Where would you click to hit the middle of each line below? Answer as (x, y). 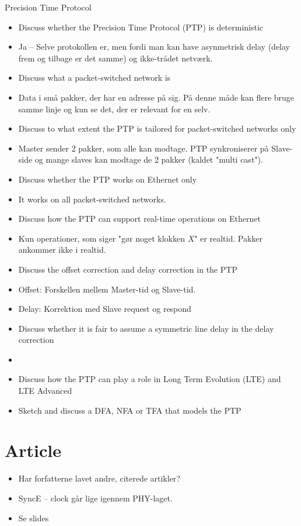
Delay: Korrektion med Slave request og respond (105, 309)
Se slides (34, 518)
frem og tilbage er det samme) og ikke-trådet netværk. (116, 58)
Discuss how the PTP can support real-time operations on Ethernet (139, 219)
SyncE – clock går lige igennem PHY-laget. (95, 498)
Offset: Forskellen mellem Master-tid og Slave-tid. (107, 289)
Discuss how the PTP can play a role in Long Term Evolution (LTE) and (150, 379)
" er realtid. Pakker (228, 238)
